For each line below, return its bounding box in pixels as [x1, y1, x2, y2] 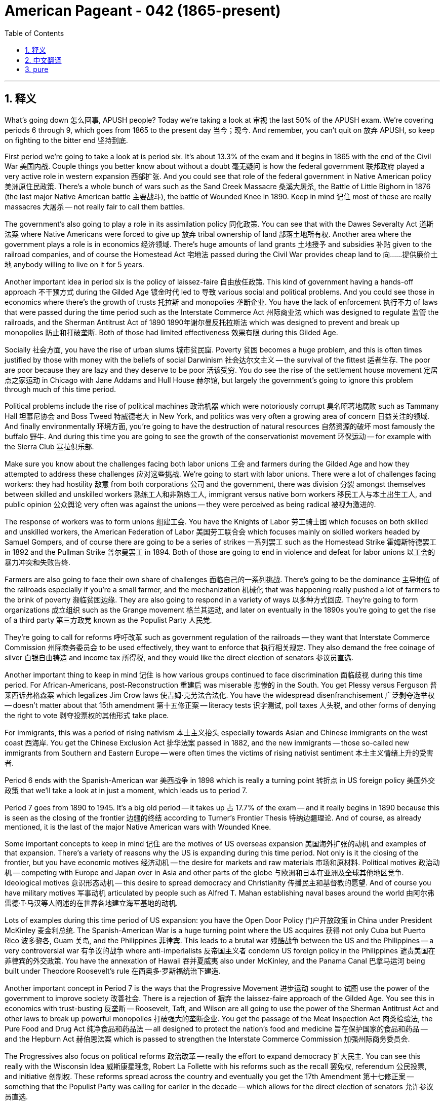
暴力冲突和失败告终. [5, 557, 71, 566]
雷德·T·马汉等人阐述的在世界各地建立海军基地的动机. [5, 898, 178, 907]
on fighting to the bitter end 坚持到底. [5, 135, 128, 145]
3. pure [25, 64, 49, 74]
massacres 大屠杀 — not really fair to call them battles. [5, 202, 185, 211]
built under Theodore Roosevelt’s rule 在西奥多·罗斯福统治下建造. [5, 966, 221, 975]
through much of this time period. [5, 384, 116, 394]
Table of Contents [5, 28, 64, 38]
